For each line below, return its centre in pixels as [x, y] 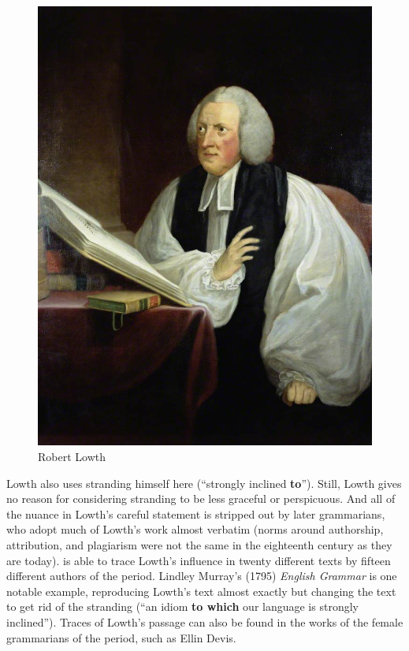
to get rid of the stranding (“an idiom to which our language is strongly [182, 606]
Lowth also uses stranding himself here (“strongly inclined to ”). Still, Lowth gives [204, 483]
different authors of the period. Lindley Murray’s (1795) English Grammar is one [202, 576]
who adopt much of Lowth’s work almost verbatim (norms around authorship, [195, 529]
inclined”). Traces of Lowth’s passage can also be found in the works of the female [205, 621]
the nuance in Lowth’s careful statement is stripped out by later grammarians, [196, 513]
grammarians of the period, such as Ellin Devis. [121, 637]
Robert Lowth [72, 457]
